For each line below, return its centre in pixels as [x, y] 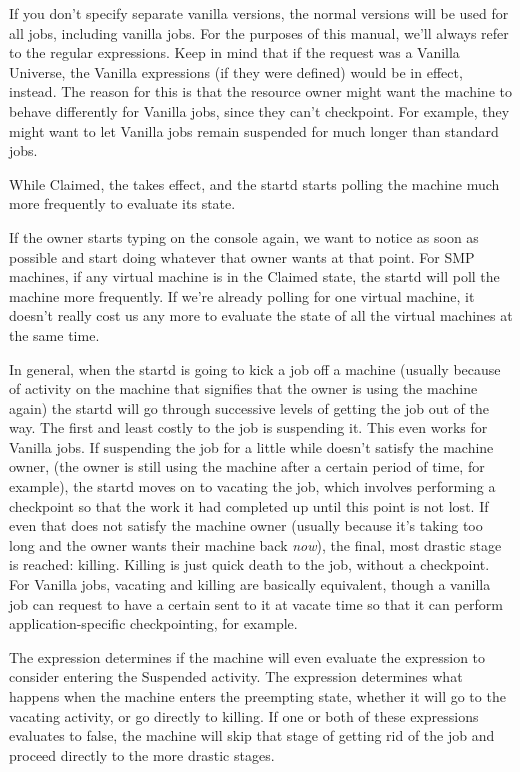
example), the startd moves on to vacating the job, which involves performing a [252, 486]
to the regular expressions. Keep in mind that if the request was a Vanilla [234, 52]
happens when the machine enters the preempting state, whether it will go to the [257, 696]
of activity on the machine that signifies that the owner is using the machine [243, 388]
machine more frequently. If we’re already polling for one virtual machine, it [242, 295]
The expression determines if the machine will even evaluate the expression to [247, 656]
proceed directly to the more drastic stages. [142, 754]
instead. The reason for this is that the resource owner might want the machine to [260, 91]
